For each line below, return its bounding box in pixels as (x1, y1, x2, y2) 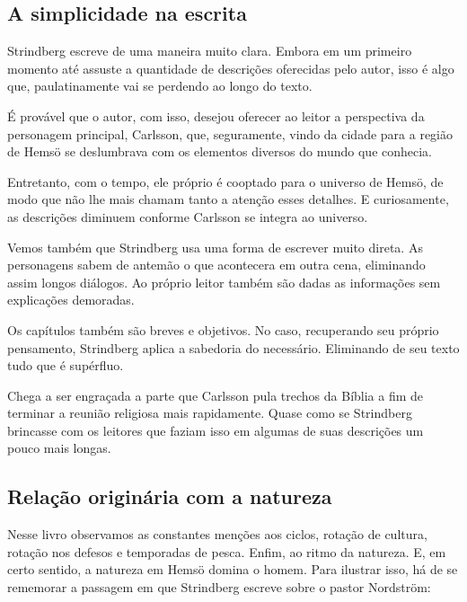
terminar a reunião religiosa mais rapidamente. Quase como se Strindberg (7, 403, 412, 422)
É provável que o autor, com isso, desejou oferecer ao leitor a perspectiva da (7, 106, 425, 125)
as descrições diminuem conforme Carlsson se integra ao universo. (7, 207, 368, 226)
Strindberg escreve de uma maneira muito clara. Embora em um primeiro (7, 41, 412, 60)
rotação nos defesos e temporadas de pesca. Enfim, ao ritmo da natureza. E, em (7, 542, 446, 561)
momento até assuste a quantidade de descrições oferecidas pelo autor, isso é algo (7, 58, 454, 77)
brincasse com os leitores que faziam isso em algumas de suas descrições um (7, 421, 424, 439)
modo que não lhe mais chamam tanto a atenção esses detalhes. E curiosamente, (7, 190, 449, 208)
